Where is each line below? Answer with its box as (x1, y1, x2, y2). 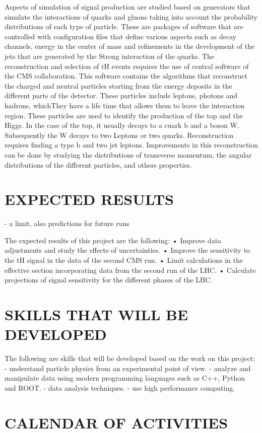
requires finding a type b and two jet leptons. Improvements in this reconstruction (5, 139, 258, 150)
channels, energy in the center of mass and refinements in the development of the (5, 41, 255, 51)
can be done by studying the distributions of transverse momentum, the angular (5, 149, 252, 160)
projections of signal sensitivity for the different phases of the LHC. (5, 274, 213, 285)
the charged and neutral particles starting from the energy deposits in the (5, 80, 232, 91)
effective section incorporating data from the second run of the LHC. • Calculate (5, 264, 256, 275)
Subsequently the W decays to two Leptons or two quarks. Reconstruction (5, 129, 234, 140)
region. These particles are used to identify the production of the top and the (5, 110, 243, 120)
